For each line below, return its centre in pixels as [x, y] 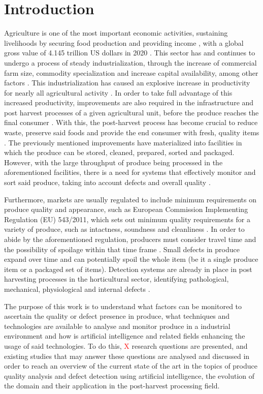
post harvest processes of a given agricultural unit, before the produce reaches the [131, 112]
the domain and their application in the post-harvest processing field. [112, 386]
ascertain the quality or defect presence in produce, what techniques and [117, 316]
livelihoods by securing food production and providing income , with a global [124, 42]
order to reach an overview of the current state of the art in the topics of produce [131, 366]
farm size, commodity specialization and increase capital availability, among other [131, 72]
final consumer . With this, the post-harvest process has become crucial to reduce [131, 122]
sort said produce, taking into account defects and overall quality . [107, 182]
